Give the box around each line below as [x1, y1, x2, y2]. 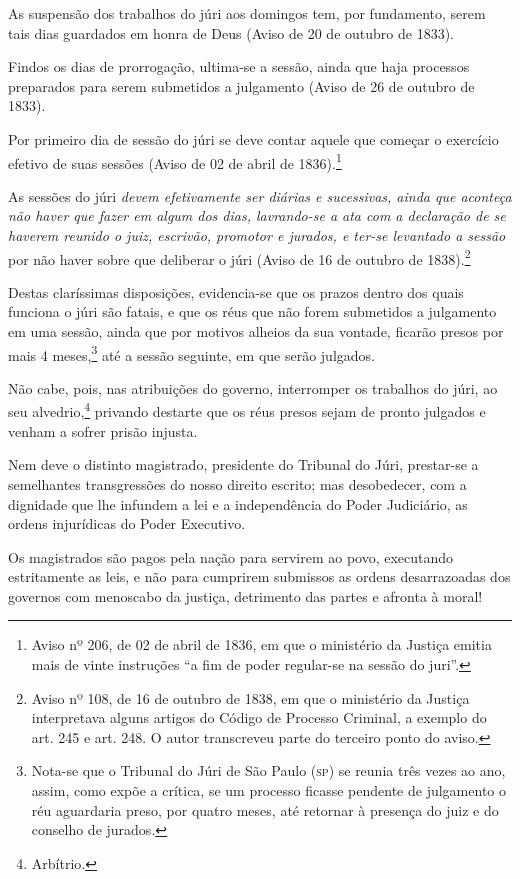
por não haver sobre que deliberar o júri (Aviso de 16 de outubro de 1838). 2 [8, 245, 471, 269]
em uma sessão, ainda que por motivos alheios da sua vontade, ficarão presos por [8, 321, 504, 342]
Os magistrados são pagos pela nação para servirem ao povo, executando [8, 546, 454, 567]
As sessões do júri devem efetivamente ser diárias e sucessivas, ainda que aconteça [8, 185, 512, 206]
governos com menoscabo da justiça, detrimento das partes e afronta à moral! [8, 585, 483, 606]
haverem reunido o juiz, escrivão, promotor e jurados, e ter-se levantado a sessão [8, 225, 506, 245]
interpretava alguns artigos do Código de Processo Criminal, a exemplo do [31, 707, 487, 728]
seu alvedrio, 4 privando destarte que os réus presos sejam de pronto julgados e [8, 398, 486, 422]
